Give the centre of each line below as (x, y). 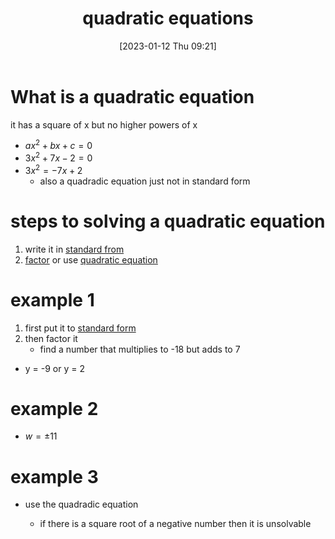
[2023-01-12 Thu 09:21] (168, 46)
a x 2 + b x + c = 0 (58, 145)
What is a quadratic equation (132, 96)
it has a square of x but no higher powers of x (104, 124)
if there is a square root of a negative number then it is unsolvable (175, 524)
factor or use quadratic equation (91, 259)
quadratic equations (168, 18)
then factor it (51, 338)
